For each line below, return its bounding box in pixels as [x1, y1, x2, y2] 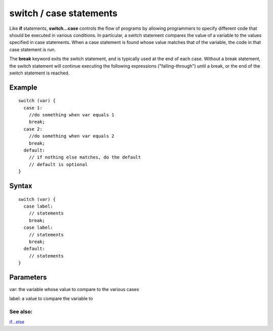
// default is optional [28, 161, 88, 167]
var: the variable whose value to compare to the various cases [9, 286, 139, 293]
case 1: [23, 105, 42, 111]
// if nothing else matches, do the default [28, 154, 141, 160]
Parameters [9, 273, 47, 281]
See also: [9, 308, 33, 315]
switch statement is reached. [9, 70, 70, 76]
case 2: [23, 126, 42, 132]
